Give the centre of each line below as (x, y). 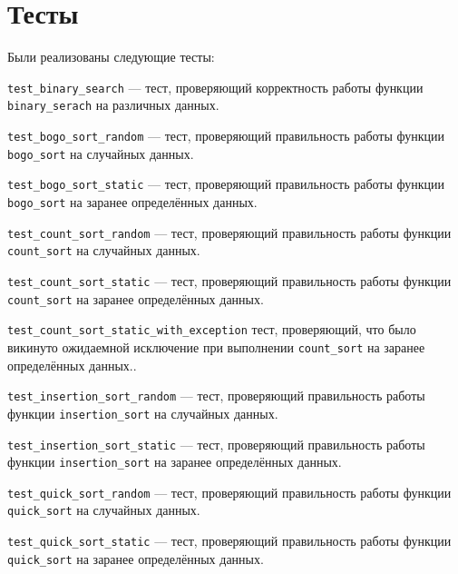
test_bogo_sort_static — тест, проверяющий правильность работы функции (226, 184)
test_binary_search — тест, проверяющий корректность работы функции (215, 87)
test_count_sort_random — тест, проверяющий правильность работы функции (229, 232)
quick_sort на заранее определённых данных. (136, 558)
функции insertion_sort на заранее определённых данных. (175, 462)
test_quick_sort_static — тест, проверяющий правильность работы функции (229, 541)
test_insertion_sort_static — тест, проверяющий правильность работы (216, 444)
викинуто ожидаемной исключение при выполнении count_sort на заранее (216, 346)
